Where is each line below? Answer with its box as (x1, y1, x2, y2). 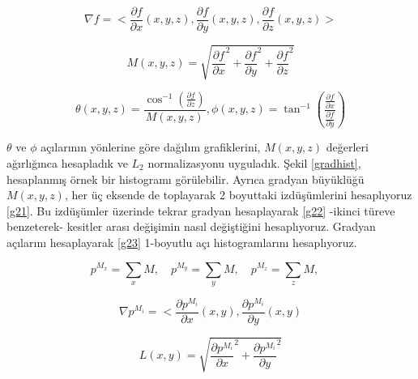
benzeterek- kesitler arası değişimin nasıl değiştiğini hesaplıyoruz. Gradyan (6, 218, 376, 235)
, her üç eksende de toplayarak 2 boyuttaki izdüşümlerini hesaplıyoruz (64, 186, 412, 203)
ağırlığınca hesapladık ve (6, 154, 128, 171)
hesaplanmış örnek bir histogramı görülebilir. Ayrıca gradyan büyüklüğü (6, 170, 365, 187)
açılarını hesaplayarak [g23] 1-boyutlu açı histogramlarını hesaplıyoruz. (6, 233, 357, 250)
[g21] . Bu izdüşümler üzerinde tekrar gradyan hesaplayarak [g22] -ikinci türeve (6, 202, 395, 219)
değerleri (326, 138, 369, 155)
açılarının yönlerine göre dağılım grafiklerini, (41, 138, 261, 155)
